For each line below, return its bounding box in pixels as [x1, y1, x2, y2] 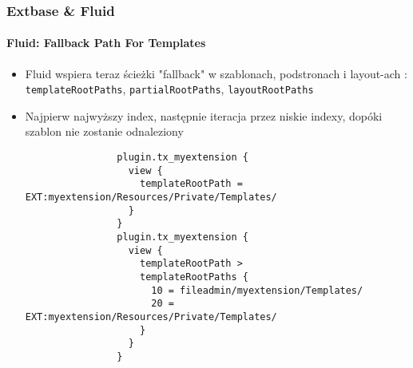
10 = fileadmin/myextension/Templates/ [151, 284, 363, 296]
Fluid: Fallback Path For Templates [6, 34, 206, 51]
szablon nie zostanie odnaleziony [25, 123, 184, 140]
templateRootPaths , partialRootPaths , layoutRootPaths [25, 81, 314, 97]
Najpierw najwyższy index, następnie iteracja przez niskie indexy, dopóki [25, 107, 383, 124]
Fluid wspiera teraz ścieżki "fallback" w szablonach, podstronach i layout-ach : [25, 65, 407, 81]
